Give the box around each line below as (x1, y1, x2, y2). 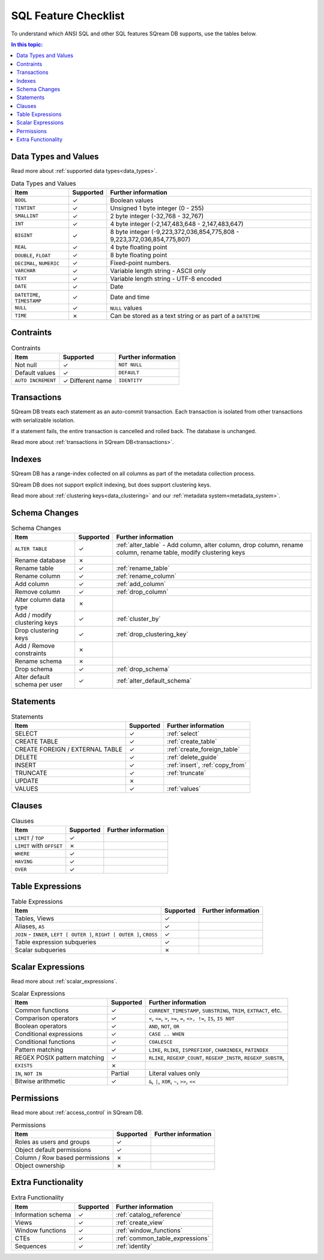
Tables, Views (14, 914, 54, 923)
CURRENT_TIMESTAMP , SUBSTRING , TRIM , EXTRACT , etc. (149, 1006, 282, 1015)
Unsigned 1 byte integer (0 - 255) (110, 204, 204, 212)
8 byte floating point (110, 251, 167, 259)
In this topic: (11, 41, 43, 48)
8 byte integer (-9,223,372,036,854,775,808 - (110, 227, 239, 236)
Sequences (14, 1242, 47, 1250)
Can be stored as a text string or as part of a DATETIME (110, 311, 260, 320)
